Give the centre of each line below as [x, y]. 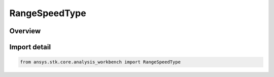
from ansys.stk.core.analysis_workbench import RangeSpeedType [100, 62]
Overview [25, 31]
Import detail [30, 47]
